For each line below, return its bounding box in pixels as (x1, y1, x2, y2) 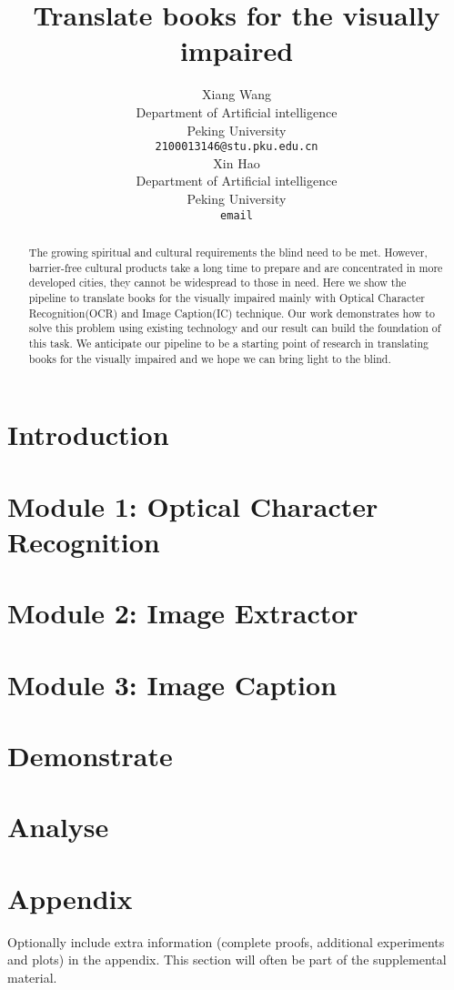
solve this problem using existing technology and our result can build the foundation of (28, 320, 441, 336)
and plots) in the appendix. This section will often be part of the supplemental (7, 950, 447, 969)
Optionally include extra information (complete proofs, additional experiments (7, 932, 445, 951)
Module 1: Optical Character (7, 487, 378, 524)
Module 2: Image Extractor (7, 594, 358, 631)
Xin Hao (213, 153, 260, 172)
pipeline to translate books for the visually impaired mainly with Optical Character (28, 289, 425, 305)
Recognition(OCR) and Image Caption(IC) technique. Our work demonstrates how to (28, 305, 435, 320)
